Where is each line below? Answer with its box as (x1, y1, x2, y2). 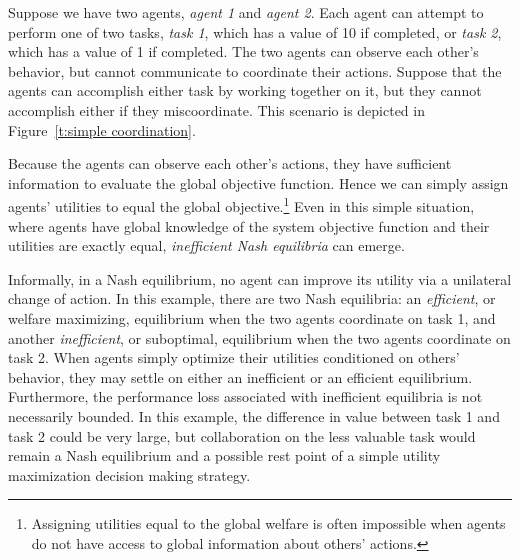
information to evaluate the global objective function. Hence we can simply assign (8, 172, 509, 193)
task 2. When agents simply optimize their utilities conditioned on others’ (8, 347, 460, 368)
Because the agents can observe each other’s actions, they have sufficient (8, 153, 452, 174)
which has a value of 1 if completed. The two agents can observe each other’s (8, 41, 479, 62)
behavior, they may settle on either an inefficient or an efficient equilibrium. (8, 366, 473, 387)
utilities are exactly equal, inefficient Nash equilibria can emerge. (8, 235, 405, 256)
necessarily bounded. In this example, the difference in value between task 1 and (8, 405, 500, 426)
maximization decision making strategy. (8, 464, 251, 485)
